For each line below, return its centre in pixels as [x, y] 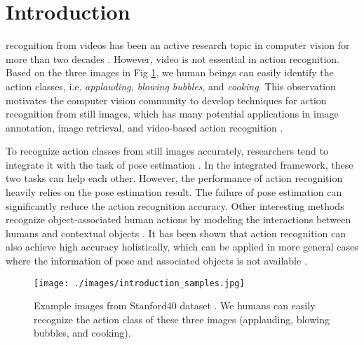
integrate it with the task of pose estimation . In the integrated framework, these [180, 164]
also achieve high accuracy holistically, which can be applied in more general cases [182, 247]
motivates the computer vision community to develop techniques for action [166, 100]
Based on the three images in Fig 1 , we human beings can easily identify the [170, 72]
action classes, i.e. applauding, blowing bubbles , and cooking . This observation [171, 86]
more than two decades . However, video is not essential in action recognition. [173, 58]
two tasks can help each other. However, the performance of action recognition [174, 178]
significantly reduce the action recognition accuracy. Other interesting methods [175, 205]
